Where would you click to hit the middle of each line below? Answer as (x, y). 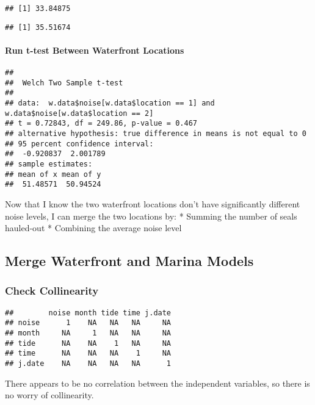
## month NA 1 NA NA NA (88, 333)
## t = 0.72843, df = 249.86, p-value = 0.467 (101, 124)
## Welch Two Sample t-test (64, 83)
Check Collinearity (52, 291)
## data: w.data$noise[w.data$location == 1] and (110, 103)
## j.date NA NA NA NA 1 (88, 364)
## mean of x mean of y (53, 174)
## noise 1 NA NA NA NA (88, 323)
